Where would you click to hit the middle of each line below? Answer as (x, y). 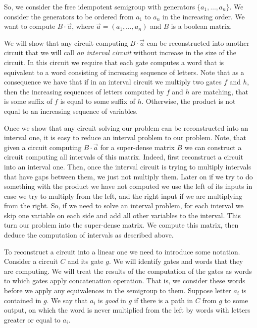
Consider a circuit (31, 261)
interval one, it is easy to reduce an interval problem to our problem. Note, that (125, 137)
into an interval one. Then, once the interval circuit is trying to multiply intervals (128, 166)
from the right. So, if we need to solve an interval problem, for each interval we (124, 205)
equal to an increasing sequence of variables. (71, 111)
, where (83, 26)
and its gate (85, 261)
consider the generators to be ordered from (69, 16)
